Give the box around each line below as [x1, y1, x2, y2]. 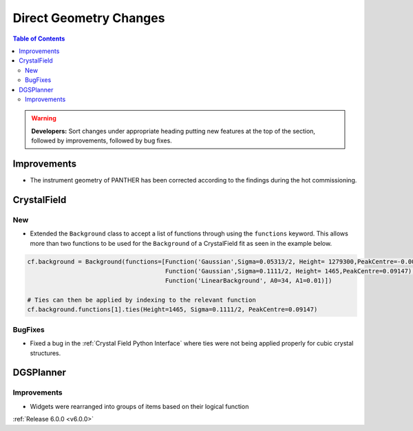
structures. [30, 348, 61, 357]
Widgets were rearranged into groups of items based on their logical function [30, 402, 249, 410]
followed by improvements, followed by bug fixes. [31, 136, 172, 145]
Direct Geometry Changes [12, 10, 165, 25]
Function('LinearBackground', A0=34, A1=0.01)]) [165, 277, 332, 285]
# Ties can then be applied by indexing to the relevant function [27, 296, 256, 304]
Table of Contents [12, 34, 65, 43]
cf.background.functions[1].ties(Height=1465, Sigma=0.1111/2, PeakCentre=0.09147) [27, 306, 318, 313]
